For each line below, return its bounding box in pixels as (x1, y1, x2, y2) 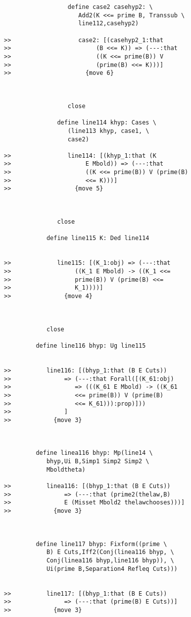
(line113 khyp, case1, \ (67, 127, 149, 134)
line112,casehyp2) (78, 20, 139, 27)
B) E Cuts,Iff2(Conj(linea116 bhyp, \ (46, 549, 174, 556)
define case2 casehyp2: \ (67, 3, 153, 10)
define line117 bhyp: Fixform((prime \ (36, 540, 167, 548)
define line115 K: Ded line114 (46, 235, 149, 242)
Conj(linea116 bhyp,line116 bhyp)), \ (46, 556, 174, 564)
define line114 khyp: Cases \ (57, 119, 156, 126)
